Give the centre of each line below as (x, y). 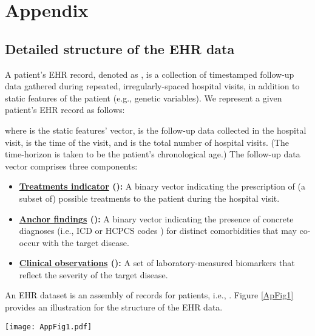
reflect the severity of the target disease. (93, 274)
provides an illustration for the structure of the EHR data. (114, 307)
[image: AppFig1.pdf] (49, 327)
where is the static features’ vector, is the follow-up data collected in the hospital (156, 130)
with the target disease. (86, 242)
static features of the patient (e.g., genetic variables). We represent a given (144, 98)
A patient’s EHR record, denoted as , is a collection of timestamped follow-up (150, 74)
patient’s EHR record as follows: (65, 110)
